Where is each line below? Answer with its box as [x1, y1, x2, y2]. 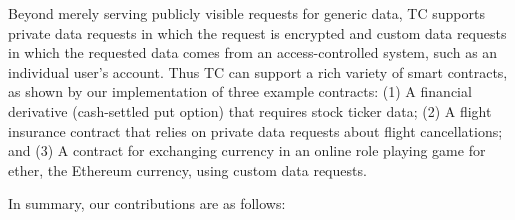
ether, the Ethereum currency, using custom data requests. [8, 159, 367, 180]
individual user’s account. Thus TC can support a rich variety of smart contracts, [8, 61, 508, 82]
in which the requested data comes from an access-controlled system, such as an [8, 42, 498, 63]
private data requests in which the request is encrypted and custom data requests [8, 22, 507, 43]
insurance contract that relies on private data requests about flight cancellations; [8, 120, 503, 141]
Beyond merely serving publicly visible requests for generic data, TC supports [8, 3, 485, 23]
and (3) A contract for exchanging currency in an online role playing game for [8, 140, 486, 161]
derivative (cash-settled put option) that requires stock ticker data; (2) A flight [8, 100, 492, 121]
